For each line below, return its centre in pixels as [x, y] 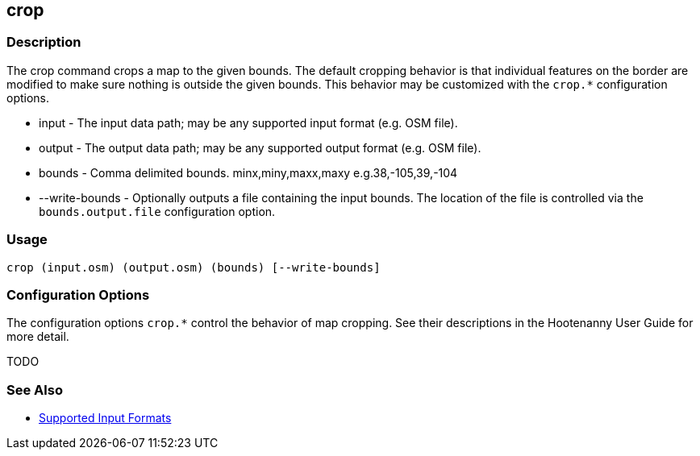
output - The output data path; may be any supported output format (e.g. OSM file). [260, 147]
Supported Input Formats [105, 418]
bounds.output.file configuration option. [157, 211]
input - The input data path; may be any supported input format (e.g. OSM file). [248, 122]
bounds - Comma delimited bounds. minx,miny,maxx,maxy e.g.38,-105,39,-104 [248, 172]
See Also [35, 390]
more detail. [38, 337]
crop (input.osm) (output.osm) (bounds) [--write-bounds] [194, 267]
